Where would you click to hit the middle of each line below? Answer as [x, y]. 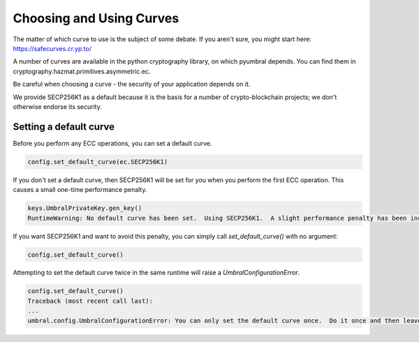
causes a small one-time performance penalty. [80, 190]
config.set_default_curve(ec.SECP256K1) [97, 162]
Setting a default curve [64, 127]
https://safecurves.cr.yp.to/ [52, 48]
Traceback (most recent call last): [90, 301]
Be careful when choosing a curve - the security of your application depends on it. [132, 84]
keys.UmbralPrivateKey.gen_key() [85, 208]
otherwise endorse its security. [58, 106]
